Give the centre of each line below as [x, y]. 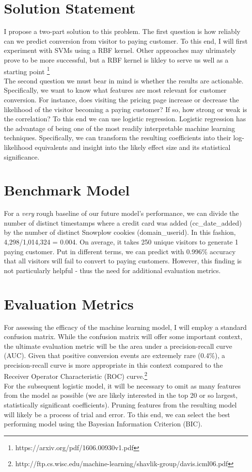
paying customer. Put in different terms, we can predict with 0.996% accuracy [120, 251]
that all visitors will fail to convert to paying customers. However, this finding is [123, 261]
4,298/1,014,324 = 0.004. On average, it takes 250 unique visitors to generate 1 [121, 242]
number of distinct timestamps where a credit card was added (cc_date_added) [123, 222]
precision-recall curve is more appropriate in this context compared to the [113, 365]
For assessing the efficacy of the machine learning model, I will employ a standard [126, 327]
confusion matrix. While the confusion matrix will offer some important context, [123, 336]
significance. [22, 156]
